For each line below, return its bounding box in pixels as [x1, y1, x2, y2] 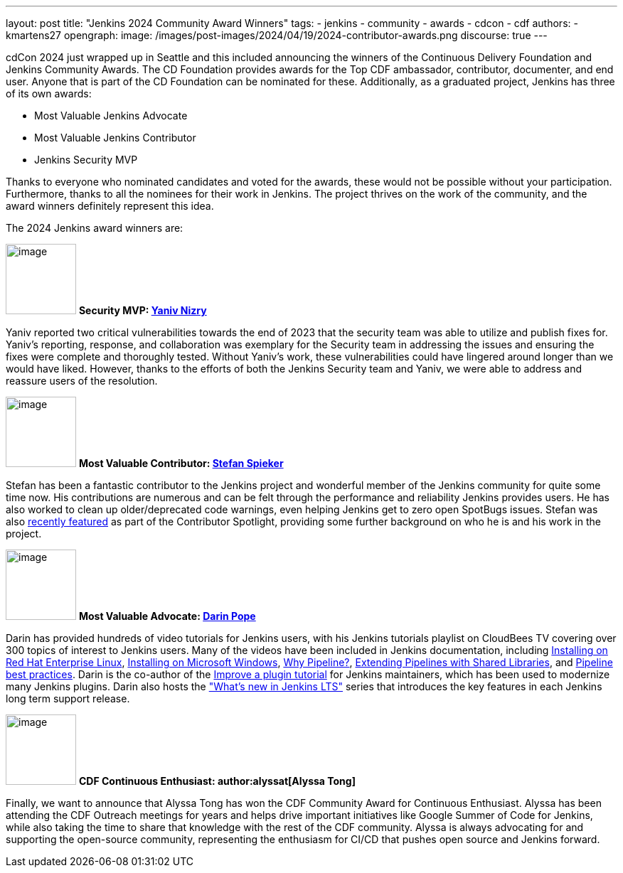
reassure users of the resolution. [6, 375, 158, 387]
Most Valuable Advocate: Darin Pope [78, 610, 256, 622]
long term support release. [6, 692, 130, 705]
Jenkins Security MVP [34, 154, 138, 166]
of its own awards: [6, 87, 92, 100]
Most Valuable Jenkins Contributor [34, 132, 196, 144]
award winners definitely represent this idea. [6, 200, 214, 212]
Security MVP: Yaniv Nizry [78, 304, 207, 316]
